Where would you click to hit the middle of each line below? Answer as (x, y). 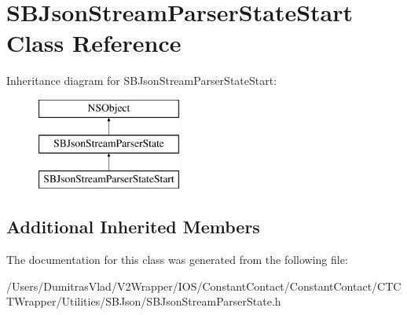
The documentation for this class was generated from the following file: (177, 260)
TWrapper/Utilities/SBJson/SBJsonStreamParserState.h (144, 301)
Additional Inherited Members (133, 227)
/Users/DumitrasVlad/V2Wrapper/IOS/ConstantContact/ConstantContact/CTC (204, 286)
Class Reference (94, 43)
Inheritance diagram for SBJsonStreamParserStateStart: (142, 81)
